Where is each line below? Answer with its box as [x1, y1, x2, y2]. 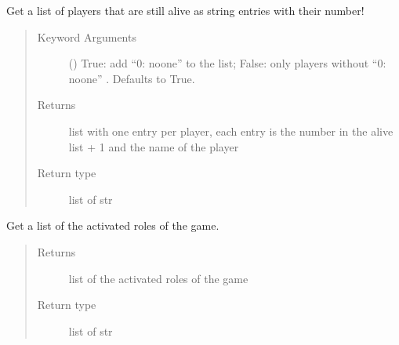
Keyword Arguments [37, 28, 136, 45]
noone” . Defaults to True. [68, 70, 195, 86]
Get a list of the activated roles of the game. [6, 217, 219, 234]
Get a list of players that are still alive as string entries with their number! [6, 2, 365, 18]
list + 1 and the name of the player [68, 138, 239, 154]
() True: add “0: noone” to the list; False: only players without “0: [68, 55, 386, 71]
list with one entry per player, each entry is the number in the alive [68, 122, 394, 139]
